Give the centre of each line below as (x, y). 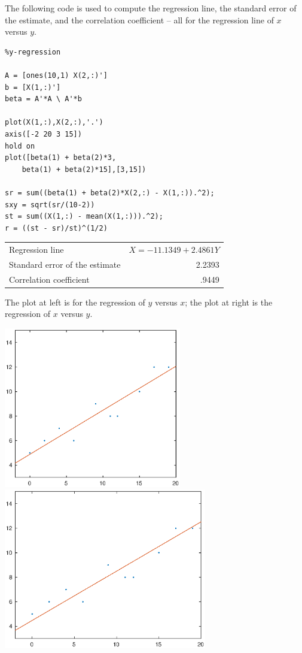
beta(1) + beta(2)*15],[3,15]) (84, 169)
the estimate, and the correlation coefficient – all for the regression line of (139, 19)
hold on (20, 146)
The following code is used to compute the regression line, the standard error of (151, 8)
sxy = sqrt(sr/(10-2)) (50, 205)
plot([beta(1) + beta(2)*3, (61, 158)
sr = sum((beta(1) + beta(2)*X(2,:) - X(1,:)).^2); (110, 193)
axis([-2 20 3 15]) (43, 134)
